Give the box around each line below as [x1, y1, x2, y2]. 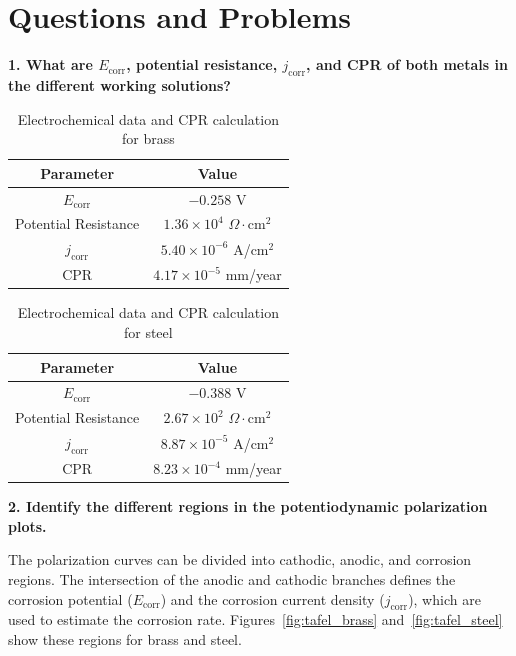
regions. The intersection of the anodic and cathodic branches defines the [8, 569, 456, 590]
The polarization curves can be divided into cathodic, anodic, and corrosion [8, 549, 472, 570]
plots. [8, 515, 47, 536]
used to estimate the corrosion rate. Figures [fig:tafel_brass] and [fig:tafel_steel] [8, 609, 503, 630]
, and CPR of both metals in [306, 54, 508, 75]
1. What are [8, 54, 93, 75]
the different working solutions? [8, 74, 231, 95]
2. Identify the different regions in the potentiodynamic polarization [8, 496, 488, 517]
